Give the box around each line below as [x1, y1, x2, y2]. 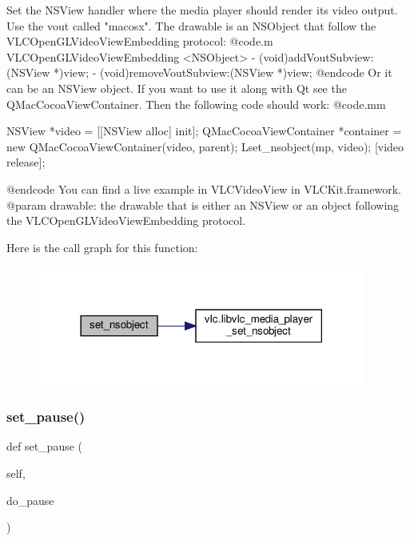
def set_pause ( [6, 438, 83, 455]
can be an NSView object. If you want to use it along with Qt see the [6, 79, 347, 96]
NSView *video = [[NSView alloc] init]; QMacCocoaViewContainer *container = [6, 122, 402, 139]
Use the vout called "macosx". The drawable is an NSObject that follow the [6, 17, 376, 34]
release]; [6, 154, 46, 170]
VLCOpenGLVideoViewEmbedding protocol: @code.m [6, 33, 273, 50]
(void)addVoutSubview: [259, 48, 374, 65]
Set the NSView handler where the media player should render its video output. [6, 2, 398, 18]
